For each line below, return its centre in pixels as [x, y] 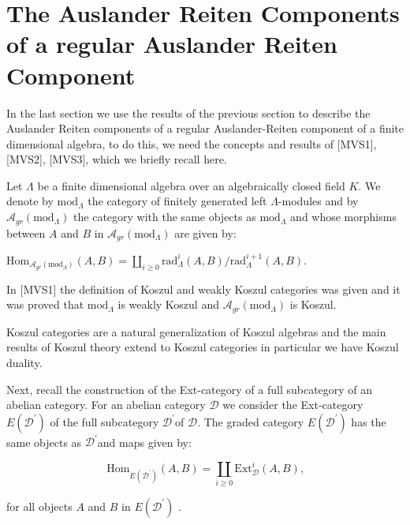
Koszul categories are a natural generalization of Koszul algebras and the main [196, 331]
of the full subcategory [104, 421]
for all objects [39, 506]
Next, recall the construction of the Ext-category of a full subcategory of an [190, 389]
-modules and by [318, 201]
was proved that [45, 304]
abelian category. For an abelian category [106, 405]
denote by [30, 201]
